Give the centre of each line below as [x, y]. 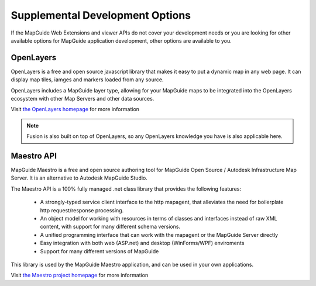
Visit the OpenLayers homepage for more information [75, 109]
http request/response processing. [82, 210]
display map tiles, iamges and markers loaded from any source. [87, 80]
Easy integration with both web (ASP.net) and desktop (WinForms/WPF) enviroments [142, 243]
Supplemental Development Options [101, 15]
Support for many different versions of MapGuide [99, 251]
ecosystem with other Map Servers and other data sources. [83, 99]
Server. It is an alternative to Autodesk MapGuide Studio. [79, 178]
